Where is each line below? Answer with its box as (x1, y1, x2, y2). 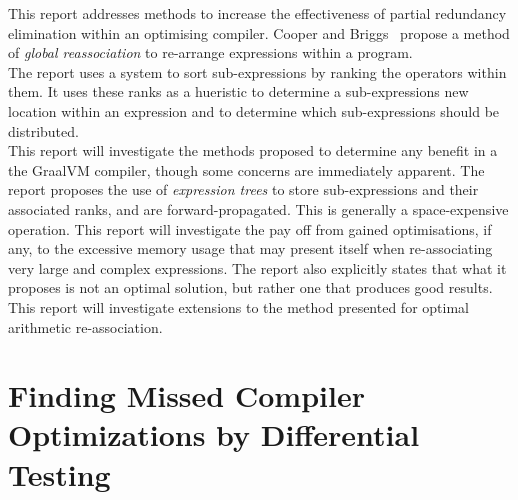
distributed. (8, 120, 79, 141)
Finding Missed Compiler (8, 375, 365, 416)
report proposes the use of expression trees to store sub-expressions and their (8, 179, 479, 200)
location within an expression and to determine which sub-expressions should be (8, 100, 500, 121)
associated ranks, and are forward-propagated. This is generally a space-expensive (8, 198, 509, 219)
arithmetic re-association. (8, 316, 163, 337)
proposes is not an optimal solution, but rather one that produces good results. (8, 277, 493, 298)
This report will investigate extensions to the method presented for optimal (8, 296, 469, 317)
